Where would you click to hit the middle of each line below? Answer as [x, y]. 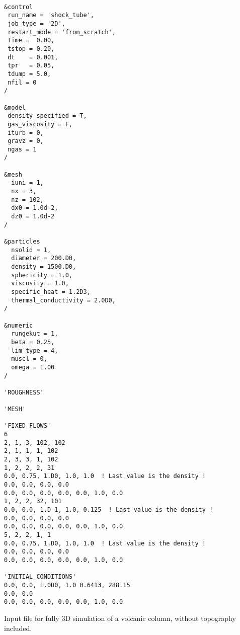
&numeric [19, 325]
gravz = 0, [26, 141]
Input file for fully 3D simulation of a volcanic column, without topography [120, 618]
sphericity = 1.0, [42, 275]
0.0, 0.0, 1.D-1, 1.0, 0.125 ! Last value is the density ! [109, 510]
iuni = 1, [27, 183]
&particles [22, 242]
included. [18, 628]
